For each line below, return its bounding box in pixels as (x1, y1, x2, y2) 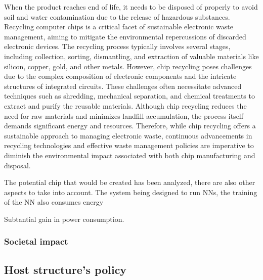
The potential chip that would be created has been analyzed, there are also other (4, 177, 255, 188)
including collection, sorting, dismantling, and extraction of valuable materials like (4, 51, 259, 61)
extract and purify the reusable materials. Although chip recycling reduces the (4, 100, 247, 111)
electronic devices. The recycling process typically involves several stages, (4, 41, 231, 52)
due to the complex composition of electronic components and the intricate (4, 71, 237, 81)
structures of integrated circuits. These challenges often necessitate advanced (4, 80, 242, 91)
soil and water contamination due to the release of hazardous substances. (4, 11, 230, 22)
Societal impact (4, 235, 68, 248)
